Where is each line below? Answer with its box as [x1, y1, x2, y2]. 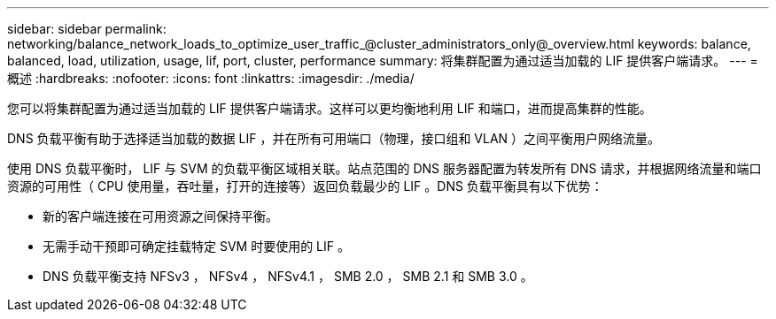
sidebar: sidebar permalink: [7, 21, 167, 36]
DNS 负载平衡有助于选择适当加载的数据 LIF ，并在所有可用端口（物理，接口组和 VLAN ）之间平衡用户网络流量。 [7, 131, 661, 146]
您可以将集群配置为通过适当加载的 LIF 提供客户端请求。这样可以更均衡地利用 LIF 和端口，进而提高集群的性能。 [7, 101, 652, 116]
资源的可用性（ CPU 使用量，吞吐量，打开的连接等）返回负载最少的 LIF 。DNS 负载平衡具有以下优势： [7, 178, 603, 194]
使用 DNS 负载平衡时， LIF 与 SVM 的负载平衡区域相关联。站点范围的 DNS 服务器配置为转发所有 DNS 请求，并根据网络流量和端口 [7, 161, 762, 176]
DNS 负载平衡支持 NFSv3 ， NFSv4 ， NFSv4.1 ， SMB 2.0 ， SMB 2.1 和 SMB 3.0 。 [43, 269, 533, 284]
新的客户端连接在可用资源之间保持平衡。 [43, 209, 278, 224]
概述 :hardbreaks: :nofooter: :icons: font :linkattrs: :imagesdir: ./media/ [7, 71, 415, 86]
